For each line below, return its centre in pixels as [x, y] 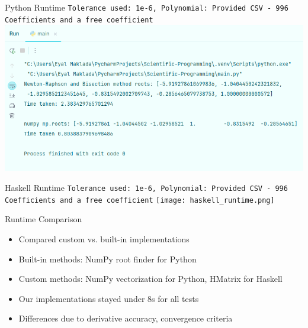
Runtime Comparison [44, 219]
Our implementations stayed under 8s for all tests [109, 298]
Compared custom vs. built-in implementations [104, 238]
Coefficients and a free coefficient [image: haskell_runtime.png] [140, 200]
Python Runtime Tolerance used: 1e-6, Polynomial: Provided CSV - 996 [147, 7]
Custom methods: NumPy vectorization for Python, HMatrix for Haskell [150, 279]
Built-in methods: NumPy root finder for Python [108, 259]
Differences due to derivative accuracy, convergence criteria [126, 318]
